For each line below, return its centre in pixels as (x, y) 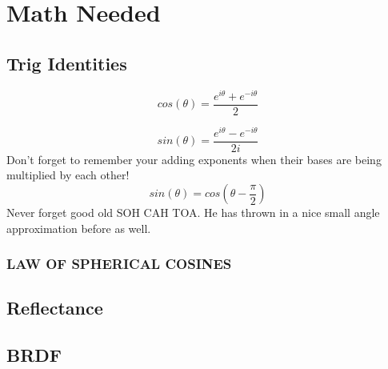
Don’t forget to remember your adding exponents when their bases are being (194, 159)
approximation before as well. (79, 228)
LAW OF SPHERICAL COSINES (119, 264)
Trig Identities (67, 63)
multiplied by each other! (68, 175)
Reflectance (55, 308)
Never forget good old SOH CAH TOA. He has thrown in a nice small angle (193, 213)
